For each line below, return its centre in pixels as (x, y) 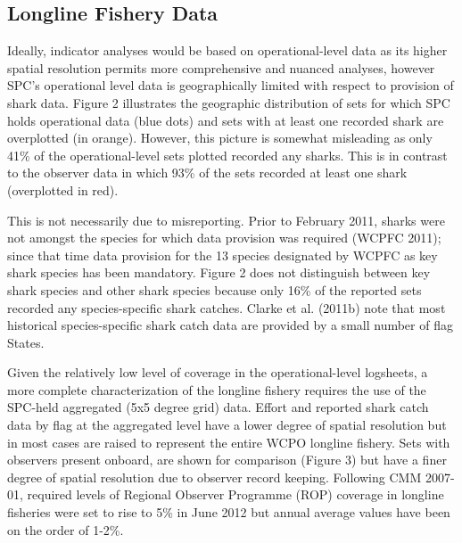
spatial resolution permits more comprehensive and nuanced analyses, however (221, 67)
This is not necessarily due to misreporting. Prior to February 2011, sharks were (226, 220)
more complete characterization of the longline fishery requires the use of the (217, 389)
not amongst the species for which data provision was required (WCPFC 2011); (224, 238)
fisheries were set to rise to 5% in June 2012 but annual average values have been (229, 512)
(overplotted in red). (63, 189)
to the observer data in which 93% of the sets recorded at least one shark (207, 173)
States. (26, 342)
